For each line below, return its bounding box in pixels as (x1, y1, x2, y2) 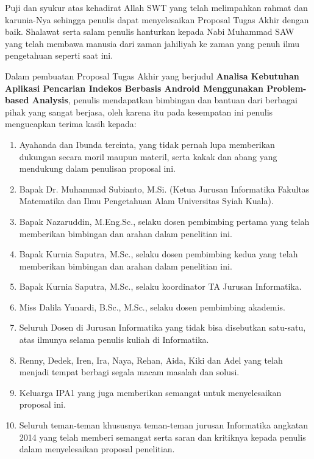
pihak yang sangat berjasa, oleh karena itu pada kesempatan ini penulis (5, 105, 273, 118)
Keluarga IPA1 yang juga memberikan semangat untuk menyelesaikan (19, 386, 282, 398)
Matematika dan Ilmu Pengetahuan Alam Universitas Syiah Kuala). (19, 194, 274, 207)
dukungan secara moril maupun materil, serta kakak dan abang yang (19, 150, 277, 163)
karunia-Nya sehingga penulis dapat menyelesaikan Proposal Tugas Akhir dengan (5, 13, 309, 26)
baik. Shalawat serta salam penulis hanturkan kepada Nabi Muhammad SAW (5, 25, 294, 38)
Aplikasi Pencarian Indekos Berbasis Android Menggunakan (5, 81, 263, 94)
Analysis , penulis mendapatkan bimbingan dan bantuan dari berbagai (32, 94, 298, 106)
